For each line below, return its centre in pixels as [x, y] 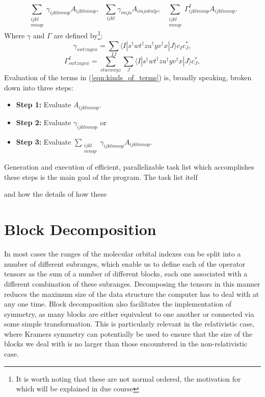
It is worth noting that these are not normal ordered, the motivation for [128, 378]
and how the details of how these [56, 194]
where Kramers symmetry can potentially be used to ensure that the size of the [128, 333]
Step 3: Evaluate [44, 141]
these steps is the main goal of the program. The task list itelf [101, 177]
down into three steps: [39, 87]
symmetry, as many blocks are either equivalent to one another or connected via [129, 313]
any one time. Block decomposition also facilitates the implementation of [118, 304]
